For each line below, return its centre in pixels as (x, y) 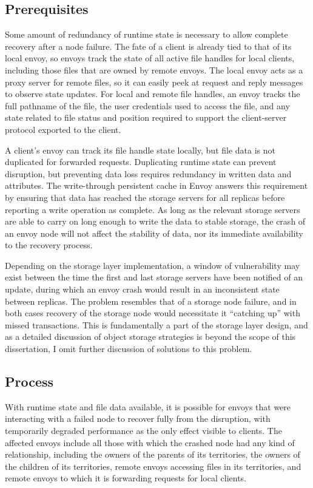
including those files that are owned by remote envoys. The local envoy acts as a (154, 69)
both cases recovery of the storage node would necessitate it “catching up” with (153, 313)
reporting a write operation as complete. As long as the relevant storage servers (153, 209)
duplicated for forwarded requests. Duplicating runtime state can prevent (141, 162)
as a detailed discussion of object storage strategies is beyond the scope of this (150, 337)
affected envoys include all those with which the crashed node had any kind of (150, 442)
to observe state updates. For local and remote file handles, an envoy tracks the (153, 94)
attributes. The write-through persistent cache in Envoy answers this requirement (156, 185)
